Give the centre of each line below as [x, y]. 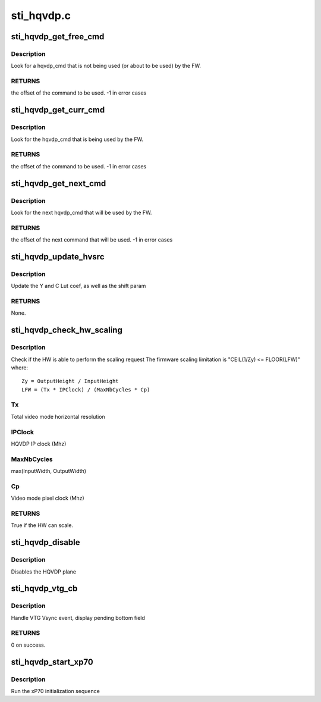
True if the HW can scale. [42, 525]
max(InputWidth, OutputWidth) [48, 471]
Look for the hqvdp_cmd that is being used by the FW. [77, 139]
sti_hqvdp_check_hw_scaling [67, 330]
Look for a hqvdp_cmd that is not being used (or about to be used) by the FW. [106, 66]
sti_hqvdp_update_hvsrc [58, 257]
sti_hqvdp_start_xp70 [52, 662]
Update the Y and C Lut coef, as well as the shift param [78, 286]
